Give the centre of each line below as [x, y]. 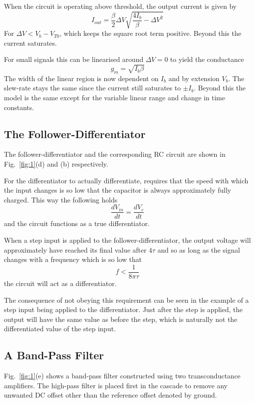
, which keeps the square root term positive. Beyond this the [150, 33]
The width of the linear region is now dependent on [81, 78]
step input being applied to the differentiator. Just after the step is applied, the [123, 309]
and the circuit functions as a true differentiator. [77, 223]
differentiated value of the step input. [60, 329]
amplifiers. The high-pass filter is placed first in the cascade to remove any [116, 385]
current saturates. [30, 43]
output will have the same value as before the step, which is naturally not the [121, 319]
